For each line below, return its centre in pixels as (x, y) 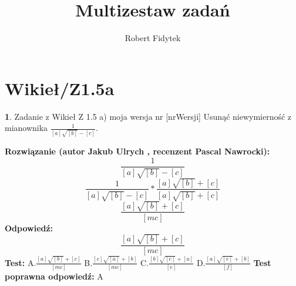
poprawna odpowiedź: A (54, 276)
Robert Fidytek (153, 38)
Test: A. (21, 262)
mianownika (26, 128)
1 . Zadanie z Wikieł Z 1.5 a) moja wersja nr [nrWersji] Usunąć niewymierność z (148, 116)
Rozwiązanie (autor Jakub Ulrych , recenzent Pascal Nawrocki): (137, 151)
